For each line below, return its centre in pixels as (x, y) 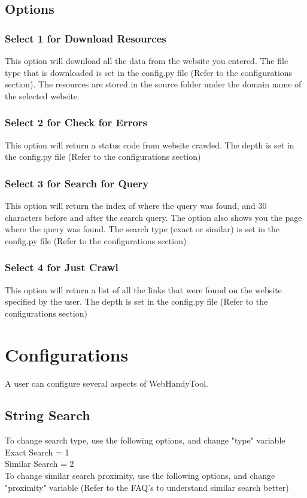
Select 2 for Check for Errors (76, 122)
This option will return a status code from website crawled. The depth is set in (150, 145)
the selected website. (42, 95)
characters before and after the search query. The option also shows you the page (153, 217)
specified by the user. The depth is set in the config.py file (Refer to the (136, 301)
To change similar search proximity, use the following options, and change (140, 476)
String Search (48, 415)
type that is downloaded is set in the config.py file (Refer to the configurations (149, 72)
